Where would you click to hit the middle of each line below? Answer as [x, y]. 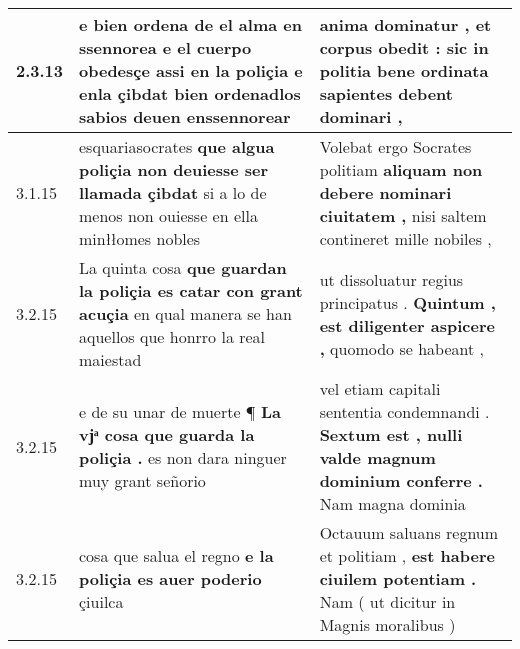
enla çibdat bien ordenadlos [190, 93]
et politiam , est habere [407, 555]
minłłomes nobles [140, 238]
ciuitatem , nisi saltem [403, 215]
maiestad [110, 359]
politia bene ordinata [404, 70]
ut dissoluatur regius [391, 279]
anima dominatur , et [405, 24]
